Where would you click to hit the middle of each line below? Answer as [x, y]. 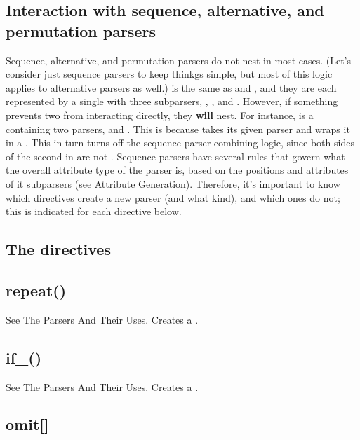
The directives [58, 249]
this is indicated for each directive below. [94, 211]
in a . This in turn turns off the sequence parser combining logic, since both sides [180, 143]
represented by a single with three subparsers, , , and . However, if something [172, 101]
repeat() [36, 290]
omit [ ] [27, 424]
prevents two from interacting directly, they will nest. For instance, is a [160, 115]
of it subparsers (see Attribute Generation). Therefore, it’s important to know [173, 183]
